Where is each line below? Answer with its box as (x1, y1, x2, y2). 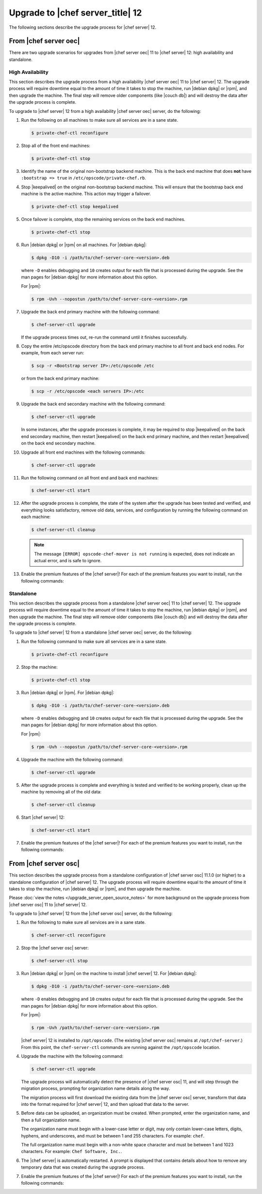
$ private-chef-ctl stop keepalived (31, 204, 119, 209)
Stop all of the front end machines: (21, 143, 91, 148)
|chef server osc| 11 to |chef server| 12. (9, 901, 87, 907)
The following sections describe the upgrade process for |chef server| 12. (9, 24, 157, 30)
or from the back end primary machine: (21, 375, 99, 382)
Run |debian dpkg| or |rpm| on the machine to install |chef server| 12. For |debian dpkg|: (21, 971, 197, 976)
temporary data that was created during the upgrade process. (21, 1164, 145, 1170)
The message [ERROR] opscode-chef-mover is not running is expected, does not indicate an (34, 551, 235, 557)
